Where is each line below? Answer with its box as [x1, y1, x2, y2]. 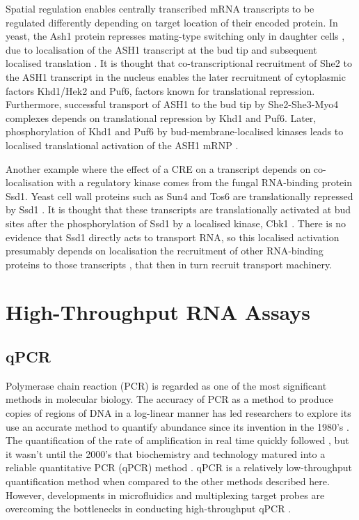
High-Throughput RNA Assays [6, 298, 311, 326]
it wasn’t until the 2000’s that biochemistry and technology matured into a [6, 446, 326, 461]
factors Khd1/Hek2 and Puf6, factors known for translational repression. [6, 83, 315, 98]
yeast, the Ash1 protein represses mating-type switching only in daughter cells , [6, 29, 345, 43]
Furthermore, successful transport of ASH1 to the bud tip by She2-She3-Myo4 [6, 97, 339, 112]
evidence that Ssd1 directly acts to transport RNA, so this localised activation [6, 229, 340, 244]
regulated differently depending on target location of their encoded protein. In [6, 15, 338, 29]
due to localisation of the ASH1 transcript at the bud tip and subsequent [6, 42, 317, 56]
